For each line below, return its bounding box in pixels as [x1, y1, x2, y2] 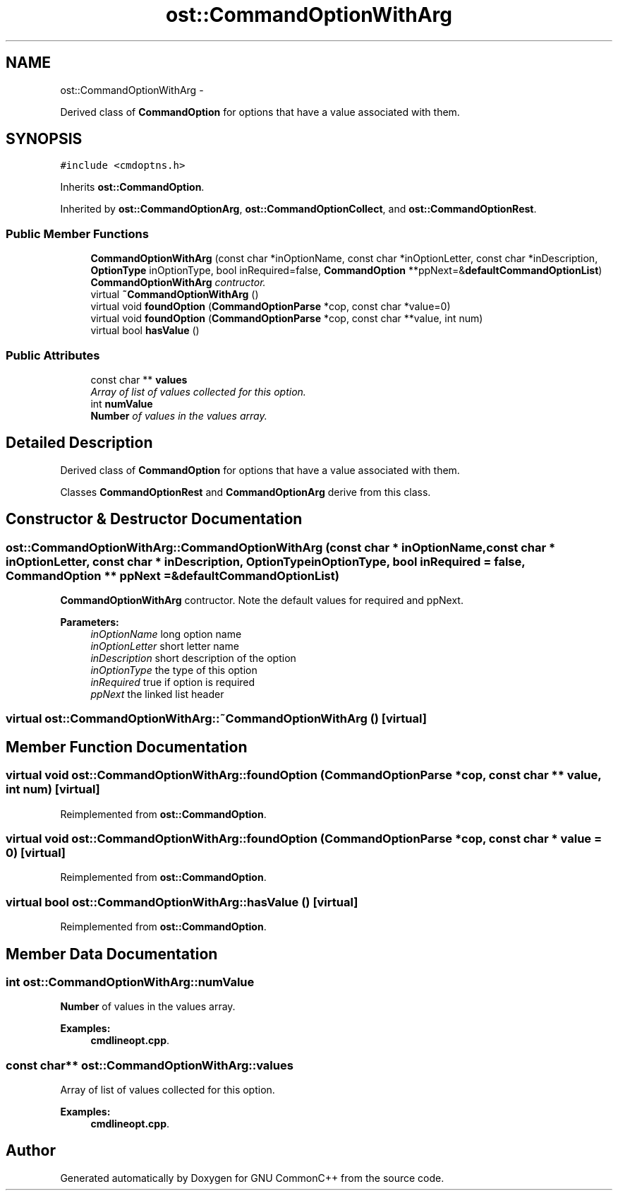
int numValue [90, 397, 153, 410]
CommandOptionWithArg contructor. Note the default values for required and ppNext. [60, 594, 464, 606]
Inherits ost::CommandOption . [60, 181, 205, 194]
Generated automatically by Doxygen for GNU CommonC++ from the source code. [60, 1171, 444, 1184]
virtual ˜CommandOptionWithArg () [90, 288, 259, 301]
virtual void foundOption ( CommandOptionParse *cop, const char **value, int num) [90, 312, 483, 325]
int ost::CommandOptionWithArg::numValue [6, 974, 255, 989]
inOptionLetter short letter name [90, 640, 239, 652]
